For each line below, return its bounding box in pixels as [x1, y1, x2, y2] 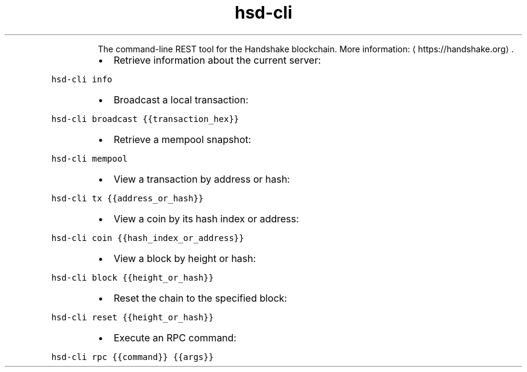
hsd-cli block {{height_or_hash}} [51, 272, 214, 282]
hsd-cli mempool [51, 153, 128, 163]
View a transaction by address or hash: [113, 172, 290, 185]
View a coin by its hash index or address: [113, 212, 299, 225]
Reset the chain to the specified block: [113, 291, 288, 304]
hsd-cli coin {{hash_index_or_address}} [51, 233, 244, 243]
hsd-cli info [51, 74, 112, 84]
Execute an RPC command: [113, 331, 236, 344]
